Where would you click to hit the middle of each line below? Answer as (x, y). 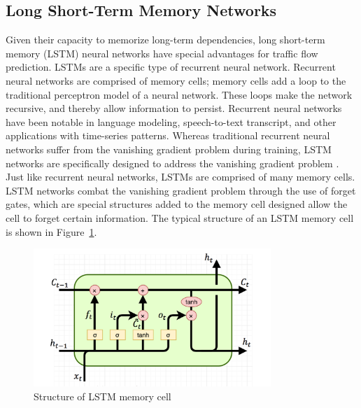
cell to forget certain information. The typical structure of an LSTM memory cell (180, 217)
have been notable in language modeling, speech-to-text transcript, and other (171, 121)
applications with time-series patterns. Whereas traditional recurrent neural (168, 135)
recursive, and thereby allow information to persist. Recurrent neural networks (174, 108)
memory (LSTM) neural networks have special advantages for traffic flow (162, 53)
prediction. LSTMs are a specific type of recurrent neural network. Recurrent (171, 67)
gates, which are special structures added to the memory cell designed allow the (177, 204)
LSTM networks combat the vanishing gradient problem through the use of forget (181, 190)
